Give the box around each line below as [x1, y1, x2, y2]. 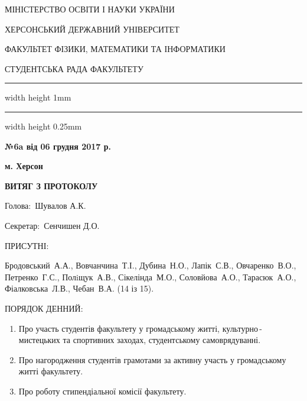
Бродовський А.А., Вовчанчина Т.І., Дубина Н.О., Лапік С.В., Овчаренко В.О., [5, 259, 296, 271]
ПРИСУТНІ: [5, 239, 49, 251]
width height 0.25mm [5, 119, 82, 132]
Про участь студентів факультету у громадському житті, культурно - [18, 322, 262, 334]
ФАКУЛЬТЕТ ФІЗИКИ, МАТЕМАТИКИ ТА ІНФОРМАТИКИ [5, 43, 226, 55]
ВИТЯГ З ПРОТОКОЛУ [5, 179, 98, 192]
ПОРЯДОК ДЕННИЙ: [5, 302, 83, 314]
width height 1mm [5, 91, 71, 104]
